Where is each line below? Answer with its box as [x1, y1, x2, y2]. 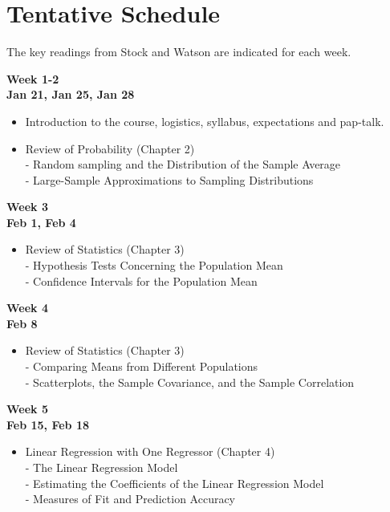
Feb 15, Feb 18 [6, 416, 89, 433]
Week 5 [6, 400, 48, 417]
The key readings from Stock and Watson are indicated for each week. [6, 43, 351, 60]
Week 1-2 [6, 70, 59, 87]
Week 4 [6, 299, 48, 316]
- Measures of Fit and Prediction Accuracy [25, 490, 236, 507]
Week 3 [6, 198, 48, 215]
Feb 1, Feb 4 [6, 213, 76, 230]
